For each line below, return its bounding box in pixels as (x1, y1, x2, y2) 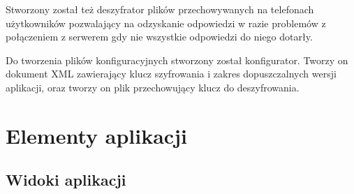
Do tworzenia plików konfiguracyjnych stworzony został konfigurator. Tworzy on (6, 52, 348, 67)
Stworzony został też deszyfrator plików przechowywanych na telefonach (6, 2, 314, 16)
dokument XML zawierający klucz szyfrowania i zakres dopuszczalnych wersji (6, 66, 337, 81)
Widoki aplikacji (6, 169, 126, 191)
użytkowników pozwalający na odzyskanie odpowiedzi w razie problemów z (6, 15, 326, 30)
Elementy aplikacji (6, 121, 187, 149)
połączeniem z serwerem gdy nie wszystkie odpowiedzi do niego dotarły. (6, 29, 313, 44)
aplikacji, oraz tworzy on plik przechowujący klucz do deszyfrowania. (6, 80, 300, 94)
